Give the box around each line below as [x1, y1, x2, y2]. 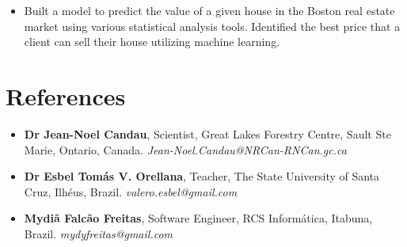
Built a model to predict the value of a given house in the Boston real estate [24, 2, 395, 18]
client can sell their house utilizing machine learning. [24, 33, 280, 50]
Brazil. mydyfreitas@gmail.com [24, 225, 173, 241]
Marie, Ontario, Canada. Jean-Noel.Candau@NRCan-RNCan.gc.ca [24, 141, 347, 158]
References [6, 79, 126, 112]
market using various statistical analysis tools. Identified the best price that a [24, 17, 401, 34]
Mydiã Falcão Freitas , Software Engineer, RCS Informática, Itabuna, [24, 210, 373, 226]
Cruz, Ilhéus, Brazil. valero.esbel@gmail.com [24, 183, 238, 199]
